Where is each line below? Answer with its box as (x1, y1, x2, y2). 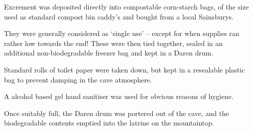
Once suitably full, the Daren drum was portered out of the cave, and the (4, 107, 229, 118)
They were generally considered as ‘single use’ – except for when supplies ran (4, 28, 240, 38)
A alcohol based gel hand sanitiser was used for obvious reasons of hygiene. (4, 91, 234, 101)
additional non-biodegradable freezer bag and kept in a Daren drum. (4, 47, 214, 58)
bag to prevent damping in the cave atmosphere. (4, 74, 152, 84)
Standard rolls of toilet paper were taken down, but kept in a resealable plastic (4, 64, 245, 74)
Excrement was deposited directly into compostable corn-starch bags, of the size (4, 1, 249, 11)
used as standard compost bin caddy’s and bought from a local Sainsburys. (4, 11, 234, 21)
